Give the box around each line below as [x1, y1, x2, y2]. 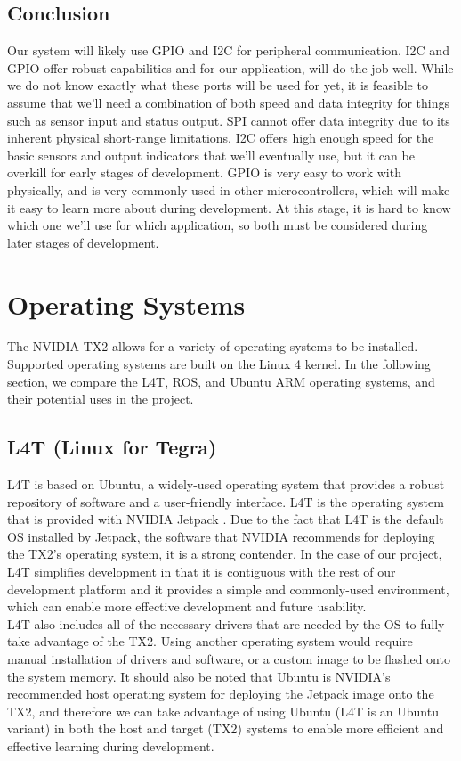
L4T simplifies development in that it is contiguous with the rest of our [7, 562, 396, 580]
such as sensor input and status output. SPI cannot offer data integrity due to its [7, 110, 450, 129]
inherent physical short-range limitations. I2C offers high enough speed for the [7, 128, 434, 147]
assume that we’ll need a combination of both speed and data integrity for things [7, 93, 450, 111]
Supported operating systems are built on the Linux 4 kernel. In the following [7, 355, 431, 373]
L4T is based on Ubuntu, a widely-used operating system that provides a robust [7, 475, 445, 494]
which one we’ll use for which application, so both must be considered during [7, 216, 428, 234]
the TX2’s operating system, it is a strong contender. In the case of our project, [7, 544, 442, 563]
